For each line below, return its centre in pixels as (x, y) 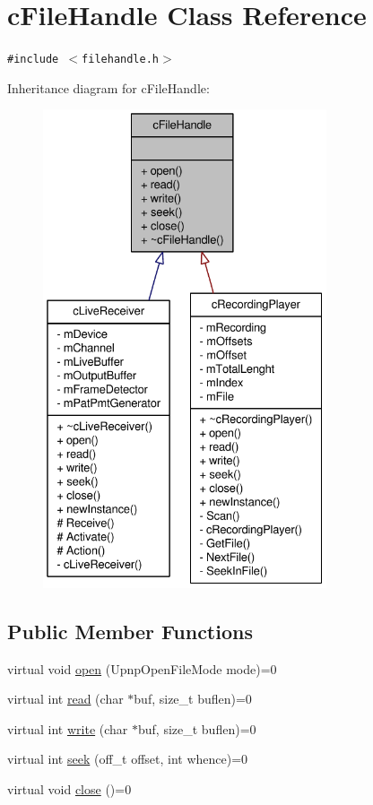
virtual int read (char (65, 699)
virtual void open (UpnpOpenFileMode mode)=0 (142, 668)
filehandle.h (120, 60)
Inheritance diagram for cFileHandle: (108, 87)
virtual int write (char (68, 728)
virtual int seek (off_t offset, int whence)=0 (128, 759)
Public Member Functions (130, 631)
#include (33, 60)
